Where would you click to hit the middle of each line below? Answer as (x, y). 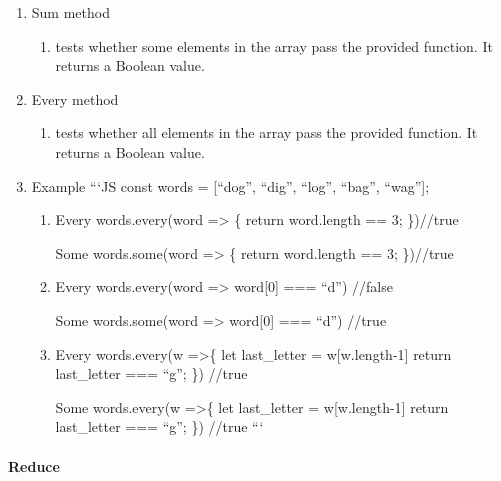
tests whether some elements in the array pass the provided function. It (274, 45)
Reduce (34, 465)
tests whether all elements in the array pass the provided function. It (266, 132)
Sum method (70, 12)
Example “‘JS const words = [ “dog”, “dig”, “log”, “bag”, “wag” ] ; (230, 185)
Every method (75, 98)
